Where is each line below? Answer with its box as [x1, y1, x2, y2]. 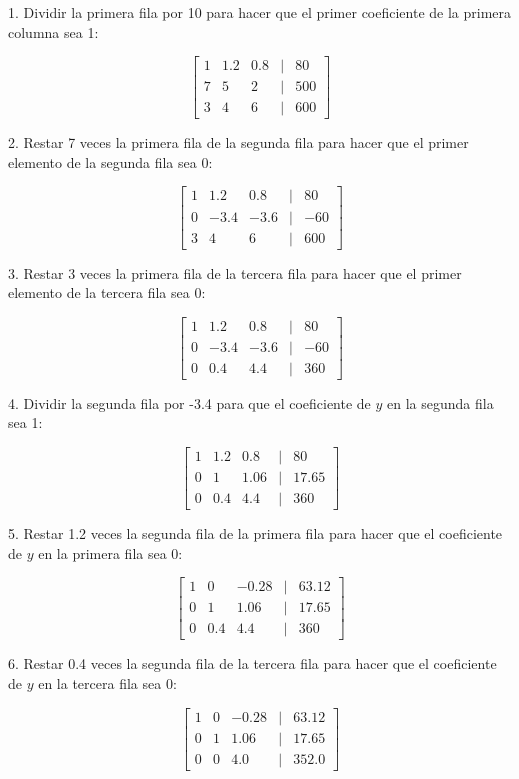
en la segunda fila [387, 392, 494, 413]
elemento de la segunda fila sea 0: [8, 151, 213, 172]
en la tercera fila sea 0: [38, 673, 177, 693]
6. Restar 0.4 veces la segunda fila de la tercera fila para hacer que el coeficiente [8, 653, 497, 674]
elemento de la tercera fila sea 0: [8, 282, 206, 303]
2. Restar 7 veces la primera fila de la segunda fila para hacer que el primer [8, 132, 469, 153]
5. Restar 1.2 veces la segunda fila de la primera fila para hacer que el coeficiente [8, 523, 503, 544]
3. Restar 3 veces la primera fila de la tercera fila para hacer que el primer [8, 262, 462, 283]
